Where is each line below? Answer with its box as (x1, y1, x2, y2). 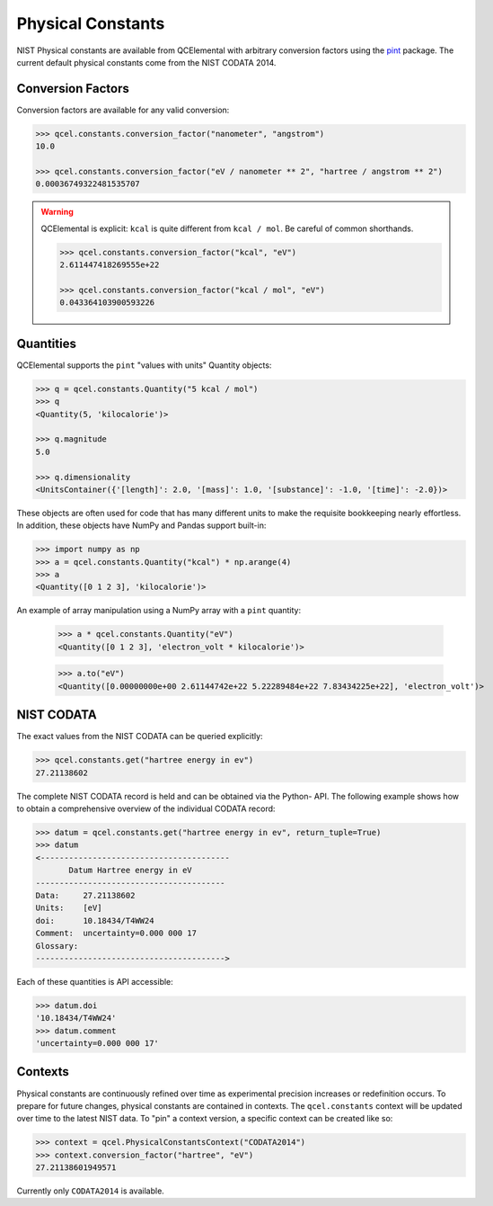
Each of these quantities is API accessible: (16, 976, 174, 987)
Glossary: (35, 941, 79, 951)
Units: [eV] (35, 903, 102, 913)
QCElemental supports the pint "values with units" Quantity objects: (16, 360, 272, 371)
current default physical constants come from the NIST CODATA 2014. (16, 57, 277, 67)
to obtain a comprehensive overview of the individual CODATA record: (16, 803, 276, 814)
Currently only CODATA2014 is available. (16, 1185, 165, 1196)
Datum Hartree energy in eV (68, 865, 192, 876)
